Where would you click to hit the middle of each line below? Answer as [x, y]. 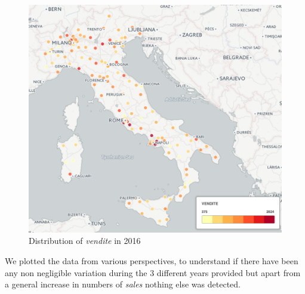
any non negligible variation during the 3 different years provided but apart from [153, 272]
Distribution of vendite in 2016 [85, 241]
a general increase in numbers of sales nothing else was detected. [123, 284]
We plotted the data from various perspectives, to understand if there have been [152, 260]
